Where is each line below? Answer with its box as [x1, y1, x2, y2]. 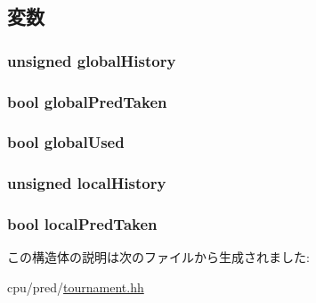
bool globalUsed [7, 131, 125, 153]
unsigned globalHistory [7, 49, 176, 71]
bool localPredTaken [7, 213, 158, 235]
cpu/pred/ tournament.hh [7, 277, 144, 296]
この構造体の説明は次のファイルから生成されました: [7, 248, 310, 266]
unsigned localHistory [7, 172, 166, 194]
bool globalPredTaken [7, 90, 167, 112]
